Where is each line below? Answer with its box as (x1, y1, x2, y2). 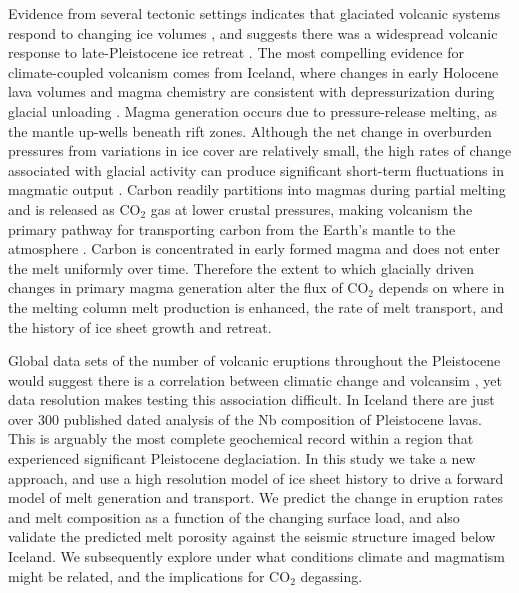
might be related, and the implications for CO (8, 565, 291, 586)
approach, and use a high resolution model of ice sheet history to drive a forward (8, 467, 504, 488)
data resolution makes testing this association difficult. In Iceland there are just (8, 389, 495, 410)
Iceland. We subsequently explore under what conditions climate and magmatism (8, 546, 505, 567)
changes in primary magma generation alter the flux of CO (8, 277, 369, 298)
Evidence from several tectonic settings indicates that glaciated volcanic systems (8, 3, 500, 23)
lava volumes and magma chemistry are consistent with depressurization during (8, 81, 495, 102)
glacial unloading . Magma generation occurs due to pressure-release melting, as (8, 100, 498, 121)
